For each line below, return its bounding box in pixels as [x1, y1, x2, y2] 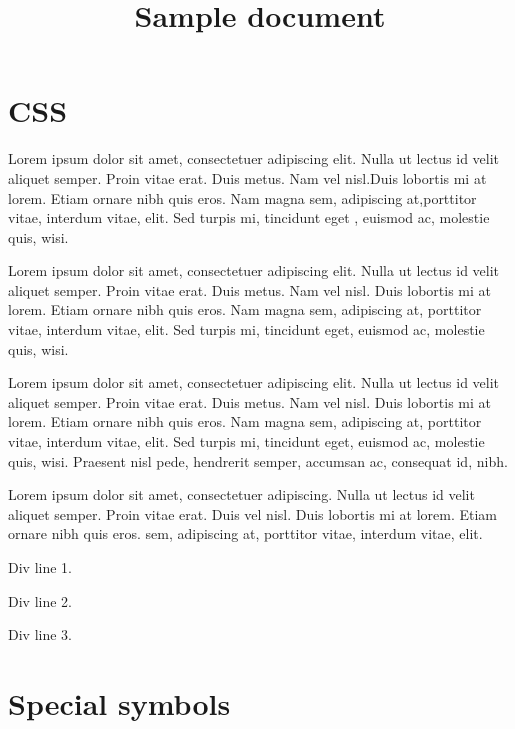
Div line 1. [8, 557, 72, 577]
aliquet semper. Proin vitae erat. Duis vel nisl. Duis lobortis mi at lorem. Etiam [8, 503, 498, 524]
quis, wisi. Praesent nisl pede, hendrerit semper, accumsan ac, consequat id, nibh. [8, 450, 508, 471]
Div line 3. [8, 624, 72, 645]
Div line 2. [8, 590, 72, 611]
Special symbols [8, 682, 231, 723]
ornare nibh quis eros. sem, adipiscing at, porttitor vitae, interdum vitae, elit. [8, 523, 483, 544]
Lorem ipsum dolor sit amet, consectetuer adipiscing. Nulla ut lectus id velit [8, 484, 475, 505]
